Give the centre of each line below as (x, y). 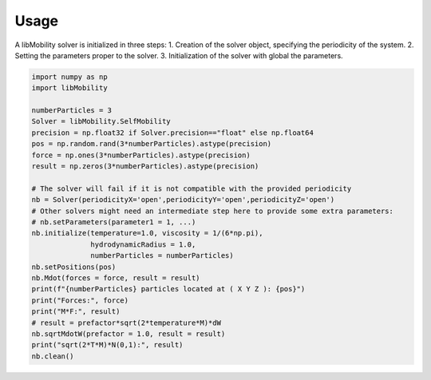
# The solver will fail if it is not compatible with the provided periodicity (192, 188)
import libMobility (69, 88)
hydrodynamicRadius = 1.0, (143, 244)
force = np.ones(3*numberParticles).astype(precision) (141, 155)
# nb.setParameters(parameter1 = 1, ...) (114, 222)
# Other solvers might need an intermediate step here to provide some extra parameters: (213, 211)
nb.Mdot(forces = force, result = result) (116, 278)
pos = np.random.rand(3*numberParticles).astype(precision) (152, 144)
